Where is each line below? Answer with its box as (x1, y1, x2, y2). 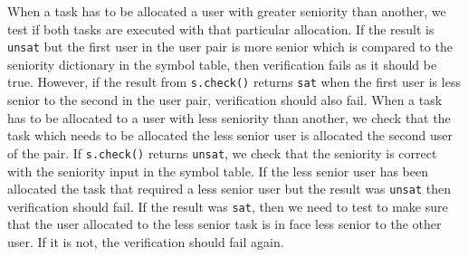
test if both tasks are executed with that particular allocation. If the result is (7, 19, 435, 38)
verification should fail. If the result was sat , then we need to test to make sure (7, 196, 448, 215)
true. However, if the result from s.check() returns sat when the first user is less (7, 72, 461, 91)
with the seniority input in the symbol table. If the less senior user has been (7, 161, 428, 180)
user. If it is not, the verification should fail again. (7, 233, 284, 252)
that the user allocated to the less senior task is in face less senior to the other (7, 214, 442, 233)
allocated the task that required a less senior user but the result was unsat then (7, 179, 451, 198)
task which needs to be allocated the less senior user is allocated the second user (7, 126, 453, 145)
